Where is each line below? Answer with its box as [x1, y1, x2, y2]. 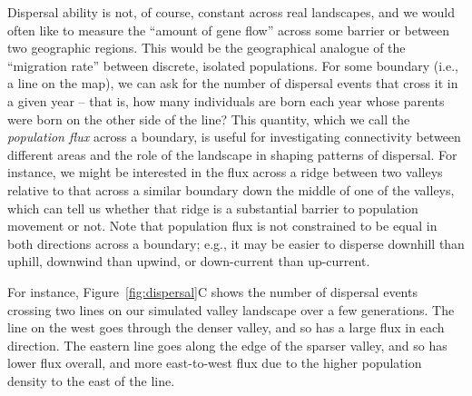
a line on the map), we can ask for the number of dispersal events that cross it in [7, 74, 458, 93]
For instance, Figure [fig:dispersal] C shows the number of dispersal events [7, 282, 418, 301]
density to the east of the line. [7, 371, 175, 390]
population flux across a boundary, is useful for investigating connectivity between [7, 127, 461, 146]
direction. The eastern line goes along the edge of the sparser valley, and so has [7, 335, 447, 354]
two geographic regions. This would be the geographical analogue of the [7, 38, 406, 57]
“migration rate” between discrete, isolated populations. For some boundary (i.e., [7, 55, 458, 74]
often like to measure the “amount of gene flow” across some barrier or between [7, 20, 449, 39]
